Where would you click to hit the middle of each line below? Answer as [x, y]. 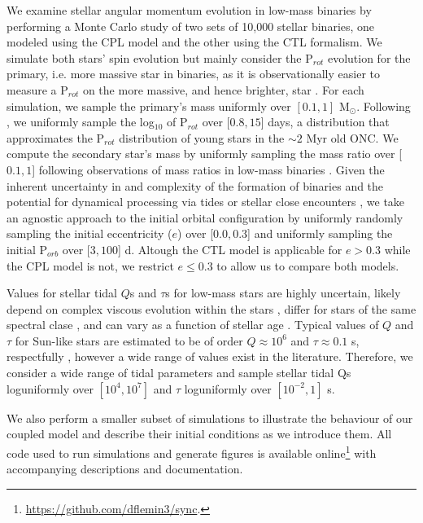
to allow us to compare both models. [308, 265]
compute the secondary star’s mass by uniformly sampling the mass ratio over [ [205, 154]
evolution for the [369, 57]
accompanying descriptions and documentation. [125, 469]
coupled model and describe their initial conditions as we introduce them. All [199, 434]
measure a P [37, 89]
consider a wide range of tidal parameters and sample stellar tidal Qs [179, 373]
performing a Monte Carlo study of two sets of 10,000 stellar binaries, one [191, 26]
